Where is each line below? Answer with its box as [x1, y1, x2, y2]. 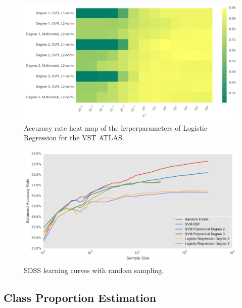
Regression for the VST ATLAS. [24, 132, 124, 143]
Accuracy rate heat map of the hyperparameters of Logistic [24, 122, 207, 133]
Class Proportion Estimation [4, 289, 157, 305]
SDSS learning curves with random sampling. [24, 264, 164, 275]
